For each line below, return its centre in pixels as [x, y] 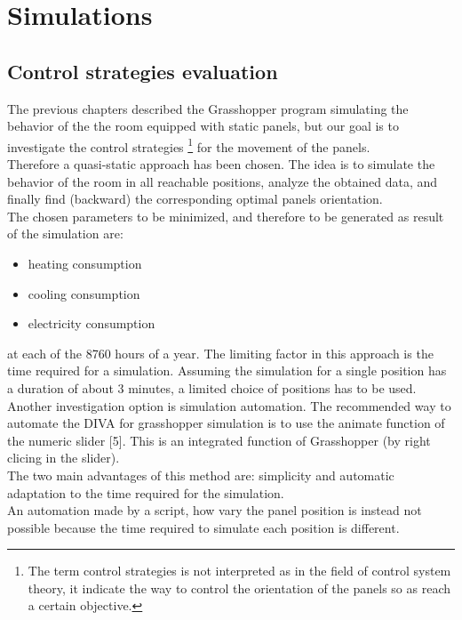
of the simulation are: [65, 234]
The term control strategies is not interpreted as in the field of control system [239, 571]
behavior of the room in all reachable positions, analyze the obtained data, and [223, 181]
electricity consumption [92, 323]
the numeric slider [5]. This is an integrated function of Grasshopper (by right [219, 440]
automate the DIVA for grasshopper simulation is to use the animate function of [226, 423]
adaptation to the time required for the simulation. [146, 492]
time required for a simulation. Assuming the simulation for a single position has [227, 370]
